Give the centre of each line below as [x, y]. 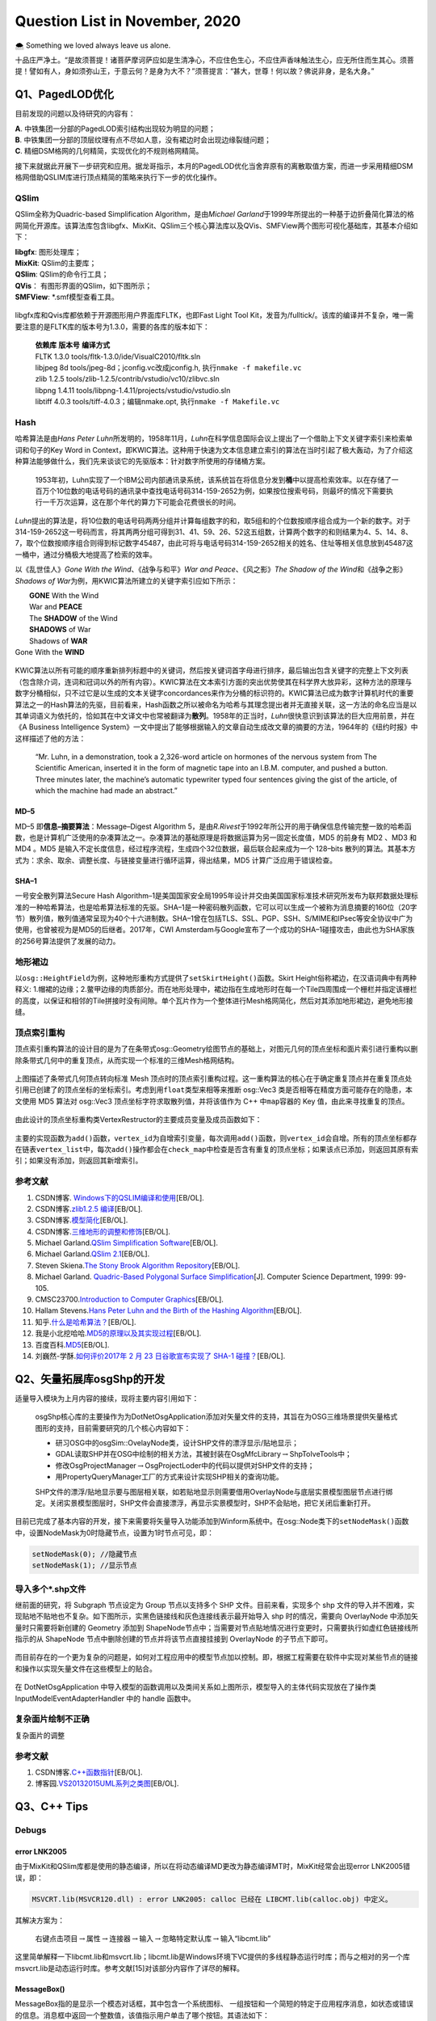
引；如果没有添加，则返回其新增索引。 [79, 1161]
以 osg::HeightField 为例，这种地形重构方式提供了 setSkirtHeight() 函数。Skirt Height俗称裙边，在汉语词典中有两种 [216, 977]
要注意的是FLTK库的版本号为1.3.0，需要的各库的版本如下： [112, 327]
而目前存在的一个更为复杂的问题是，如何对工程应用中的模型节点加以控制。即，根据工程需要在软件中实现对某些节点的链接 [216, 1657]
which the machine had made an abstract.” [106, 791]
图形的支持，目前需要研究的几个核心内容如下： [113, 1428]
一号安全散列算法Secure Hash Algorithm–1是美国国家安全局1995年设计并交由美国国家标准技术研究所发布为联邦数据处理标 [217, 896]
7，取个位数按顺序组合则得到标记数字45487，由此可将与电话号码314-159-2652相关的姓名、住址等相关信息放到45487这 [214, 543]
